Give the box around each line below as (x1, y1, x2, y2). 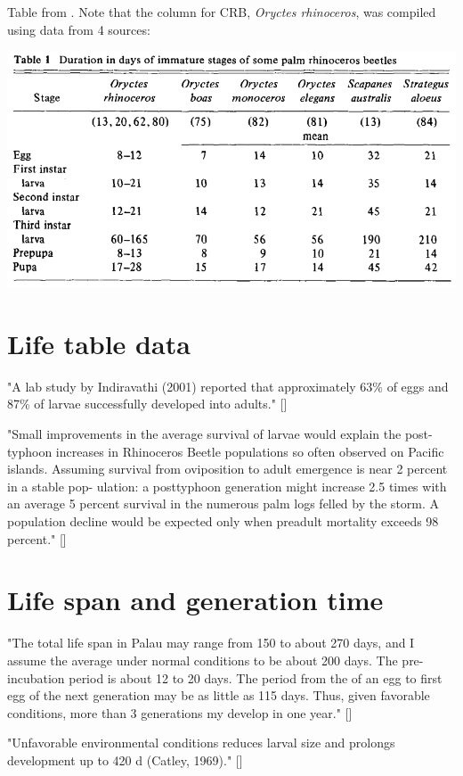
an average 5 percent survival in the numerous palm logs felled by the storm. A (7, 494, 440, 513)
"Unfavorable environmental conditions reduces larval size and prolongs (7, 733, 395, 752)
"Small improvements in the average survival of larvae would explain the (7, 425, 402, 443)
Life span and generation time (7, 582, 384, 618)
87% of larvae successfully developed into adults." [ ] (7, 394, 288, 413)
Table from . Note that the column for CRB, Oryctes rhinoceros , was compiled (7, 3, 436, 21)
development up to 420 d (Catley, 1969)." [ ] (7, 750, 243, 769)
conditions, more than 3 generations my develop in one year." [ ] (7, 703, 353, 722)
